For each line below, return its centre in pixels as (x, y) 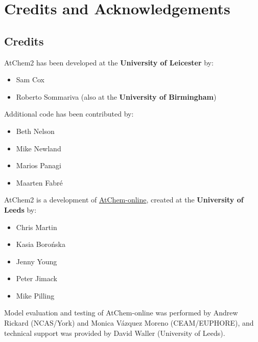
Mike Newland (39, 148)
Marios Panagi (39, 165)
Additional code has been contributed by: (69, 114)
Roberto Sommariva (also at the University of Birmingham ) (116, 96)
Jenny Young (37, 261)
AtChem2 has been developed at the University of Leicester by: (109, 62)
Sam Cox (30, 79)
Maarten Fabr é (39, 182)
